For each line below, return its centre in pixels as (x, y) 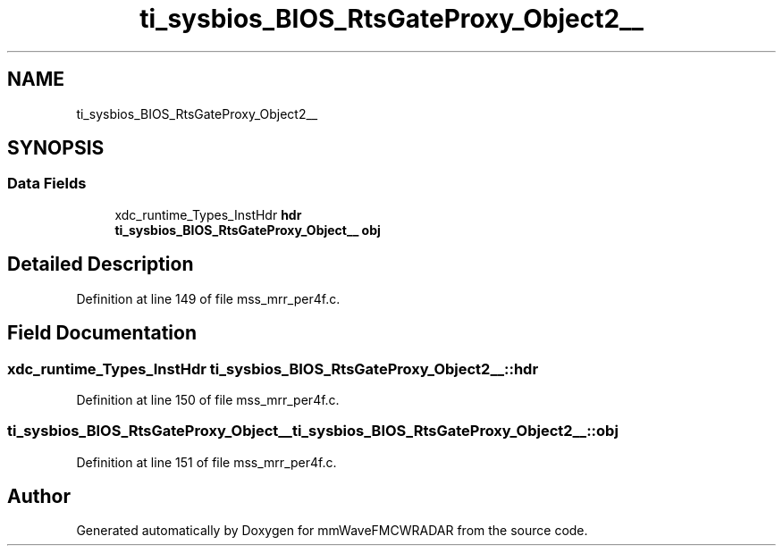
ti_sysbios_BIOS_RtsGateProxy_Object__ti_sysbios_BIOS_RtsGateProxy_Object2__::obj (313, 431)
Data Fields (47, 184)
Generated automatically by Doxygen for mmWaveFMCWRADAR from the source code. (332, 531)
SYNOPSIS (56, 148)
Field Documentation (102, 333)
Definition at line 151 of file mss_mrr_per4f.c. (206, 462)
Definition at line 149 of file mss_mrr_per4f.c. (208, 298)
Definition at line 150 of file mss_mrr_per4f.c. (208, 399)
